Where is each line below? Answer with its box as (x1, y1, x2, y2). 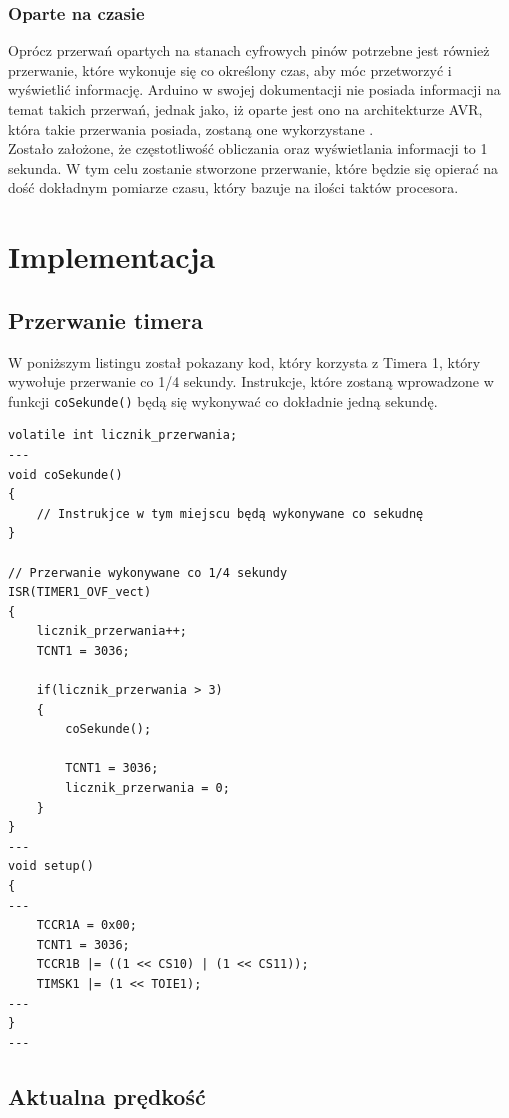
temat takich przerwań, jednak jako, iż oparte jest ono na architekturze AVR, (8, 99, 483, 119)
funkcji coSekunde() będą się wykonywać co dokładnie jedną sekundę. (8, 390, 438, 411)
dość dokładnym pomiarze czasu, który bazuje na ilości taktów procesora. (8, 177, 459, 198)
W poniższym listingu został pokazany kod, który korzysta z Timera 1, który (8, 351, 481, 372)
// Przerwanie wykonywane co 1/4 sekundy (8, 565, 288, 580)
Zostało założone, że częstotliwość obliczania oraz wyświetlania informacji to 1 (8, 138, 488, 159)
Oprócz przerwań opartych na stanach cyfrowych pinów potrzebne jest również (8, 40, 490, 61)
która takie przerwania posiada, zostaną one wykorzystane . (8, 118, 374, 139)
